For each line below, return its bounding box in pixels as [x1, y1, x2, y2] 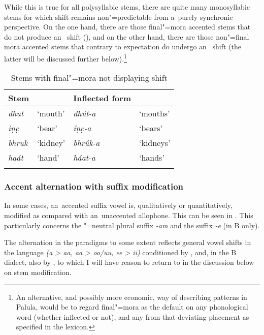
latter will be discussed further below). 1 [4, 51, 127, 64]
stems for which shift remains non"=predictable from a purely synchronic [4, 11, 233, 22]
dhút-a [73, 107, 96, 119]
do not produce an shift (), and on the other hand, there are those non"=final [4, 31, 249, 42]
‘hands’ [139, 151, 164, 164]
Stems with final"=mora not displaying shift [11, 72, 168, 84]
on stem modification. [4, 267, 72, 277]
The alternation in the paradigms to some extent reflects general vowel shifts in [4, 237, 251, 248]
